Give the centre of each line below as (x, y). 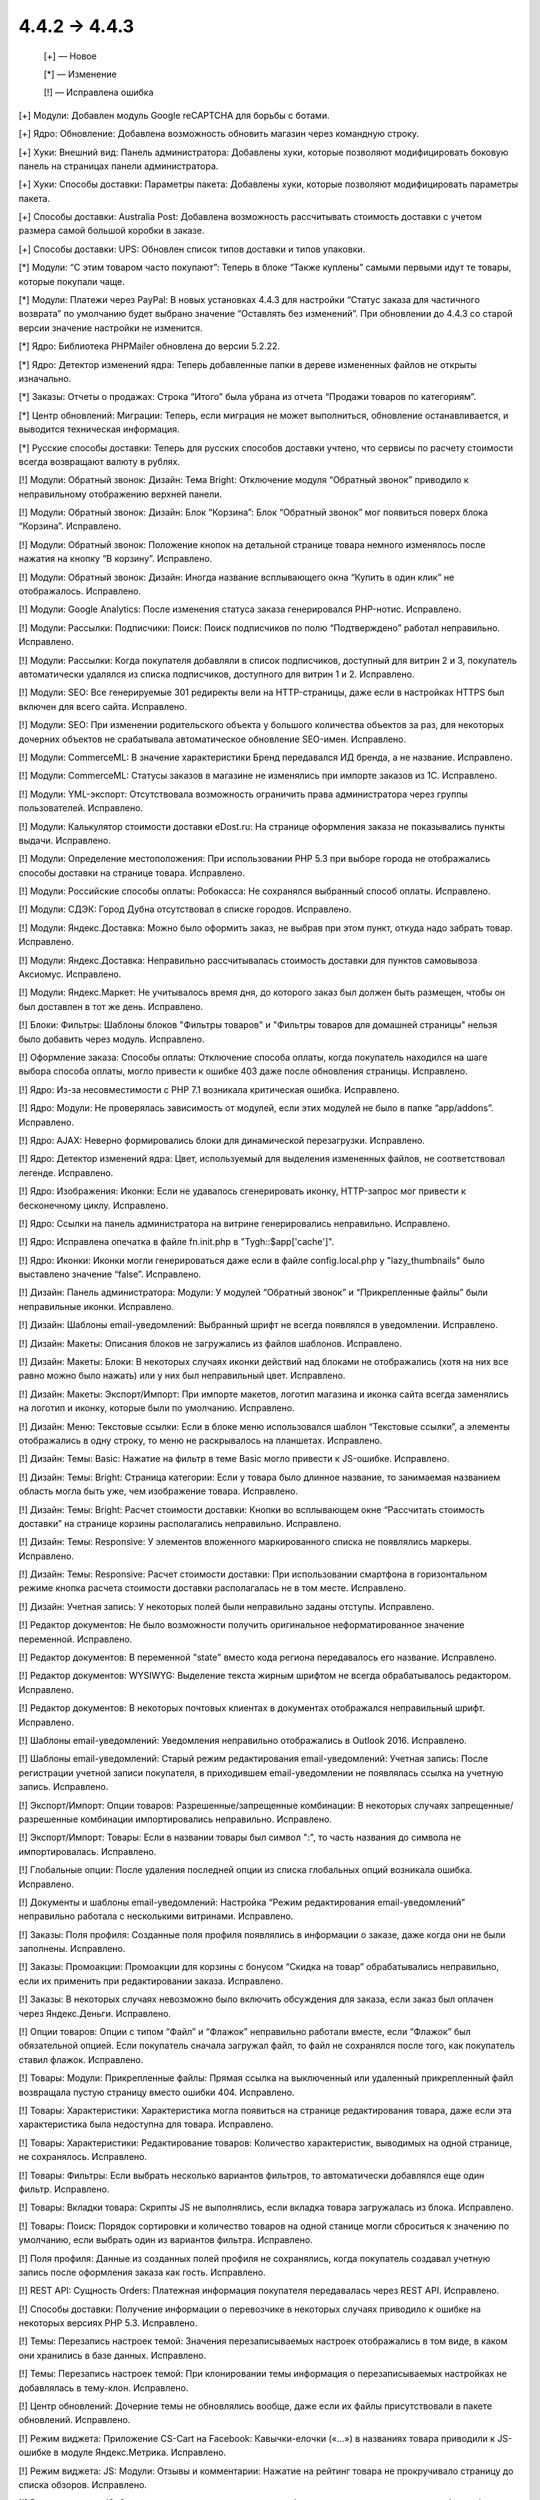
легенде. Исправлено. (66, 1172)
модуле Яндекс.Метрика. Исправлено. (143, 2452)
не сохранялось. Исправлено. (82, 2157)
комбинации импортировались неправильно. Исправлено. (206, 1819)
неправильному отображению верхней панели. (120, 494)
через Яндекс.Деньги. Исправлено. (95, 2013)
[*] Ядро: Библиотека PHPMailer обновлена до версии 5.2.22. (149, 346)
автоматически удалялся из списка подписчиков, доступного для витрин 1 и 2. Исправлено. (216, 674)
